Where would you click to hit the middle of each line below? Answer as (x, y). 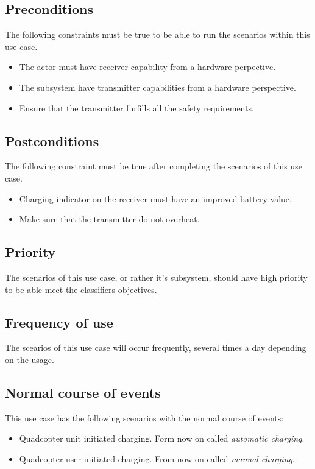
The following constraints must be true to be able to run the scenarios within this (157, 34)
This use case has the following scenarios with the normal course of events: (144, 418)
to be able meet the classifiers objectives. (81, 289)
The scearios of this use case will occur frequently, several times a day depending (156, 347)
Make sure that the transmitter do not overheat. (109, 219)
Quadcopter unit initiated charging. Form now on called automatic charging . (162, 438)
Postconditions (52, 140)
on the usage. (30, 359)
